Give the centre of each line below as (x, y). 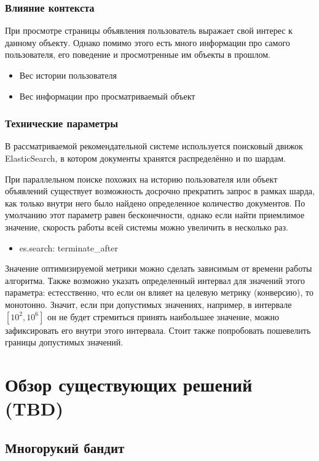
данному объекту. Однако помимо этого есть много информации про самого (148, 42)
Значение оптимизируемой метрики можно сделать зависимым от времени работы (159, 268)
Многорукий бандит (65, 447)
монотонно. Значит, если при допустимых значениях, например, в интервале (148, 304)
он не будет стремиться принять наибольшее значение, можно (163, 316)
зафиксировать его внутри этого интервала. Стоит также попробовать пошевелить (158, 330)
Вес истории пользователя (68, 75)
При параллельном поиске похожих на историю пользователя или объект (141, 179)
